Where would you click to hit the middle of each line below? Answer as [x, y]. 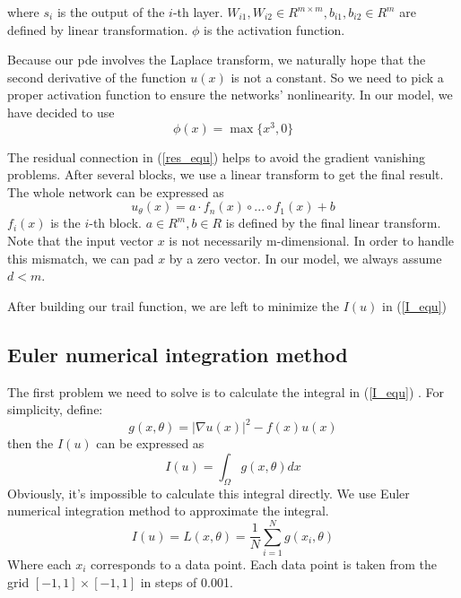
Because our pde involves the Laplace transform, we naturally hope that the [217, 60]
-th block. [115, 223]
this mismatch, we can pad [81, 258]
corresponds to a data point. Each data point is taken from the [264, 563]
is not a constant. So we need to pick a [337, 77]
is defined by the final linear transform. [333, 223]
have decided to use [61, 112]
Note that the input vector [80, 241]
